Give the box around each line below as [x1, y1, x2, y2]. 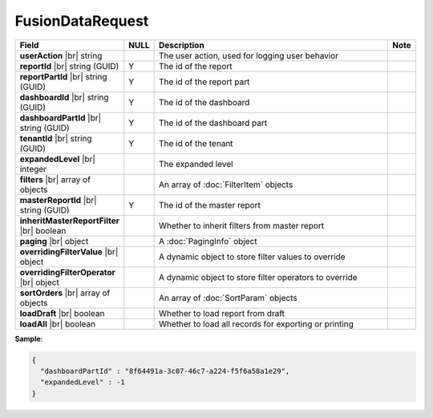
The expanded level [158, 158, 233, 169]
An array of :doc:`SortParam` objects [158, 292, 297, 303]
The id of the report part [158, 76, 250, 87]
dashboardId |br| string [19, 91, 109, 103]
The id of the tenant [158, 137, 233, 148]
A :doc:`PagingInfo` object [158, 235, 257, 246]
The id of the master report [158, 199, 261, 210]
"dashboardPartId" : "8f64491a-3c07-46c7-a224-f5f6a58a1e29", [40, 366, 290, 375]
